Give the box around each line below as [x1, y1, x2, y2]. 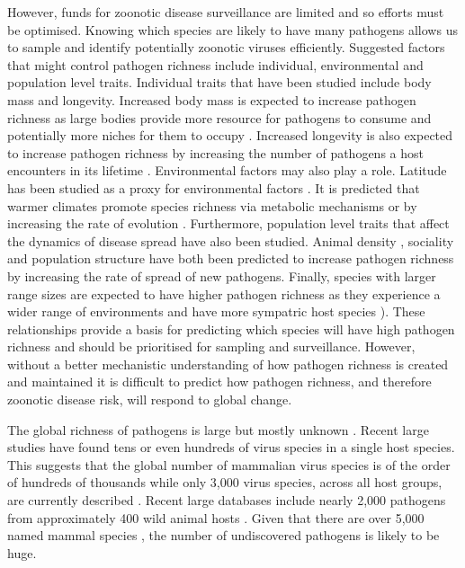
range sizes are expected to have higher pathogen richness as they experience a [7, 284, 441, 303]
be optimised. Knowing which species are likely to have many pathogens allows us [7, 20, 458, 39]
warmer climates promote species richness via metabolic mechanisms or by [7, 196, 417, 215]
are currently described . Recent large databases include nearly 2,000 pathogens [7, 491, 446, 510]
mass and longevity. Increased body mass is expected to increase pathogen [7, 90, 416, 109]
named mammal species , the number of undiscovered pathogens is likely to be [7, 526, 440, 545]
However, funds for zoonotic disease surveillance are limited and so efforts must [7, 3, 444, 21]
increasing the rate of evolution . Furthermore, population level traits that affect [7, 214, 450, 233]
